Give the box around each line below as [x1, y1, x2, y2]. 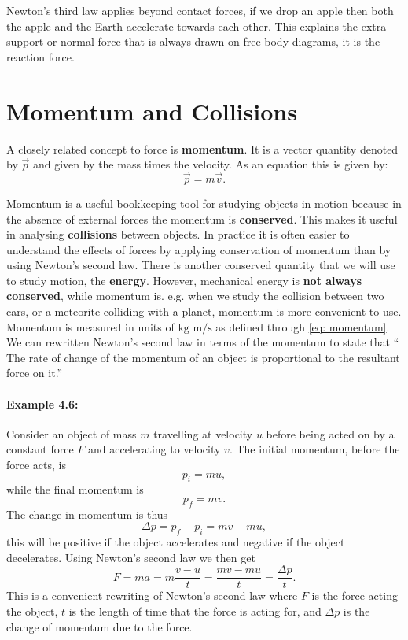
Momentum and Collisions [6, 94, 297, 127]
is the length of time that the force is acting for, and [68, 603, 322, 620]
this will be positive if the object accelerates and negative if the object [6, 534, 345, 550]
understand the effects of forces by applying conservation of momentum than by [6, 241, 391, 257]
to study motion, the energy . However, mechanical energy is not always [6, 272, 362, 288]
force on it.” [6, 364, 63, 381]
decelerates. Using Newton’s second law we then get [6, 549, 255, 565]
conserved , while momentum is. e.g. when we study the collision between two [6, 287, 384, 304]
